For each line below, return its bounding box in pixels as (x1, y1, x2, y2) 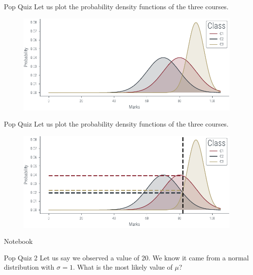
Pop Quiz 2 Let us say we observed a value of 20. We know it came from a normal (4, 252, 249, 262)
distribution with (4, 262, 54, 272)
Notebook (4, 236, 33, 246)
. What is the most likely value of (72, 262, 173, 272)
